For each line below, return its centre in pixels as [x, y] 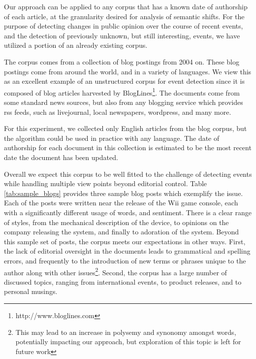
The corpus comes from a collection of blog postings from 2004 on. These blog [122, 61]
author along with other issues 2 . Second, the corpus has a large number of [115, 271]
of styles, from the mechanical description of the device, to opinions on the [116, 222]
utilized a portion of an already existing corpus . [76, 45]
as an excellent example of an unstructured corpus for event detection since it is [124, 81]
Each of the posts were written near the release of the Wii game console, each [121, 203]
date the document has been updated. [61, 157]
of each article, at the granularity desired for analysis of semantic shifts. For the [124, 16]
